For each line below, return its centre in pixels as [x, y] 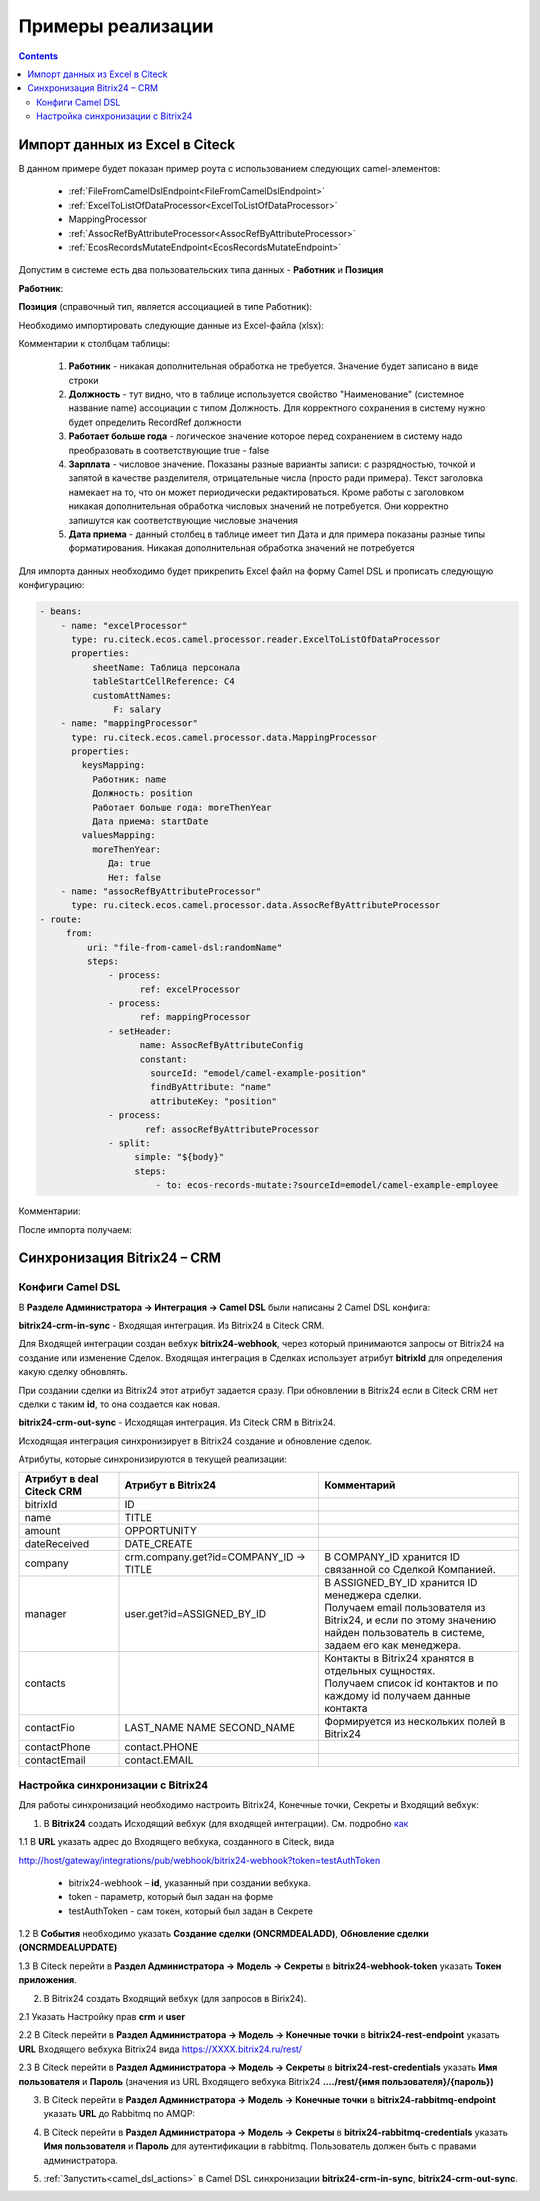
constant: [163, 1059]
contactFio [49, 1727]
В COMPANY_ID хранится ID [392, 1557]
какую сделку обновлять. [73, 1372]
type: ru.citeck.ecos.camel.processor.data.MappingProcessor [224, 737]
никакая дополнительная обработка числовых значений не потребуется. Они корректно [258, 506]
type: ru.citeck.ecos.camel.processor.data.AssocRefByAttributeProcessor [256, 905]
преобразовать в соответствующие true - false [169, 450]
